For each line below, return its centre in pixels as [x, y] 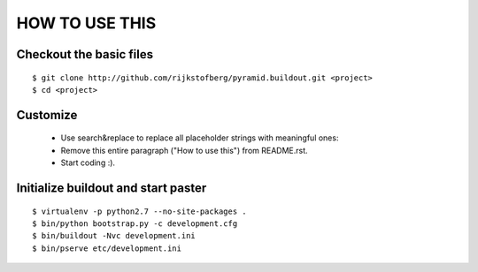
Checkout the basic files [85, 54]
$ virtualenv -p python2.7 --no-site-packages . [139, 211]
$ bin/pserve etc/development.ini [107, 248]
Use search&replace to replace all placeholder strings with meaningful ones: [200, 138]
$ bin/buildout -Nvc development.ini [114, 236]
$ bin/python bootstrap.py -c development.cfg [135, 223]
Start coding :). [88, 162]
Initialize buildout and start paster [112, 188]
